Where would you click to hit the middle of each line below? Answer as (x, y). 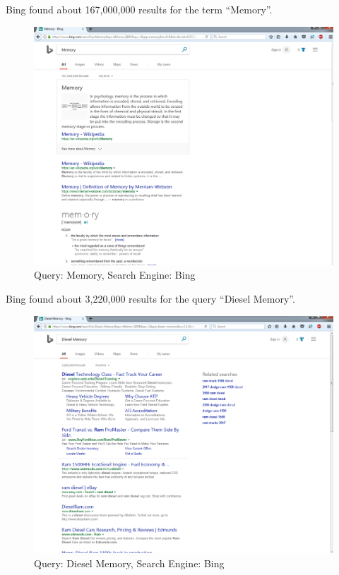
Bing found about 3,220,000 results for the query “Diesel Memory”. (150, 299)
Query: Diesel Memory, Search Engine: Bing (129, 563)
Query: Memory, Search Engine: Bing (115, 275)
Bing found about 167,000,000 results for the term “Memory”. (139, 9)
